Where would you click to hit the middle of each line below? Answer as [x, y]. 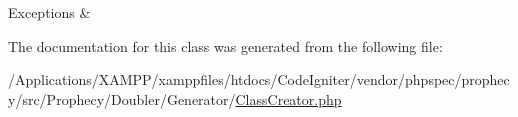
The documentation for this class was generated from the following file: [225, 45]
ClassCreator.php [288, 98]
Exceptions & [49, 12]
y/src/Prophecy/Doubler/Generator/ [122, 98]
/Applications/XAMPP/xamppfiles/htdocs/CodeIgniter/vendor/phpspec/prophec [259, 79]
